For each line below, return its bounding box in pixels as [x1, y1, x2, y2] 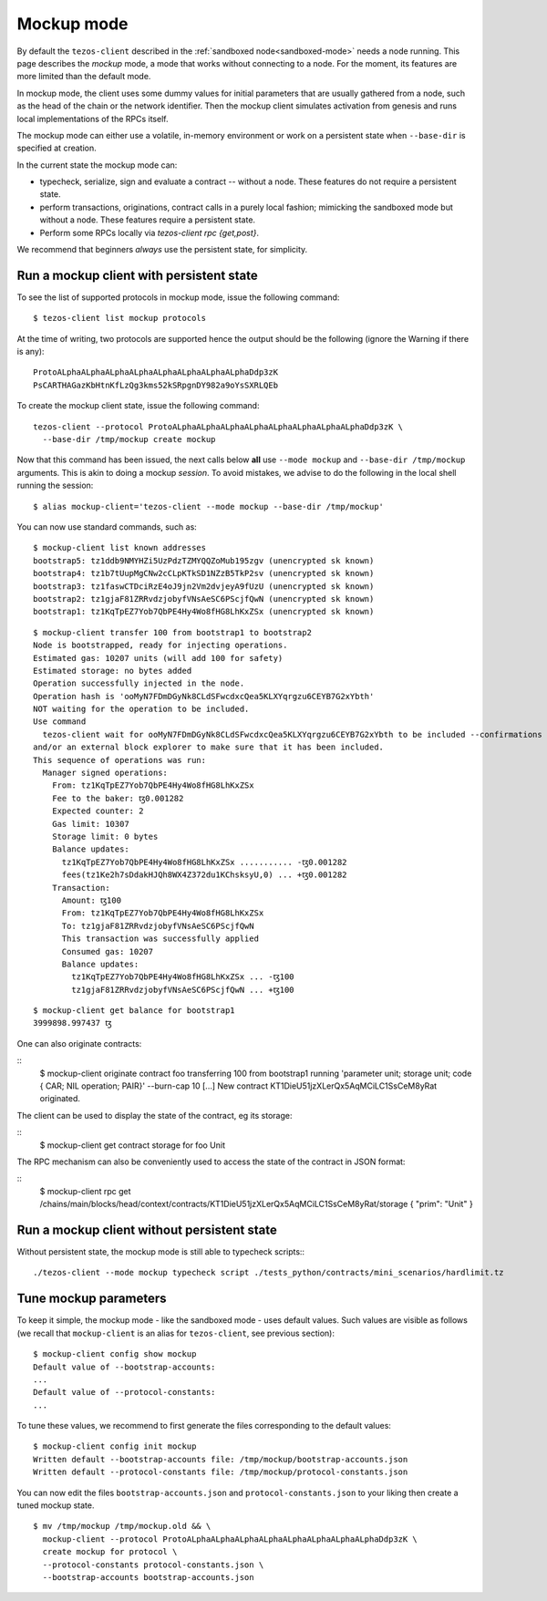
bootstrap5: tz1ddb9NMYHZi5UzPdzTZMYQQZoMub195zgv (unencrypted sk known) [33, 555, 375, 565]
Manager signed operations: [42, 768, 169, 779]
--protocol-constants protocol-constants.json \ [42, 1559, 264, 1570]
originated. [39, 1093, 81, 1104]
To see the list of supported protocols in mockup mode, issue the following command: [16, 292, 340, 303]
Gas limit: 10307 [51, 819, 129, 829]
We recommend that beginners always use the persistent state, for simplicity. [16, 244, 308, 255]
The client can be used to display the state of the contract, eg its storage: [16, 1110, 293, 1121]
